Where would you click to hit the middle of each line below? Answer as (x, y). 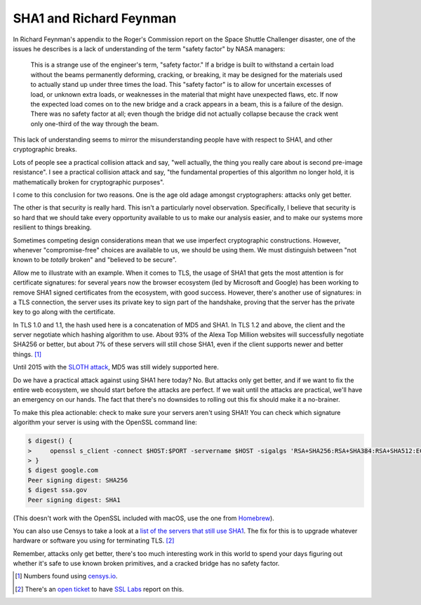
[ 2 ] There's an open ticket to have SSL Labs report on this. (99, 589)
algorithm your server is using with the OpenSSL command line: (105, 422)
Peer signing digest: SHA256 (78, 480)
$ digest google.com (63, 470)
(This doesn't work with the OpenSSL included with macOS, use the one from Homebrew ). (144, 518)
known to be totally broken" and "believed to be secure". (95, 260)
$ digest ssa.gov (58, 490)
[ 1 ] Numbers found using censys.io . (66, 576)
